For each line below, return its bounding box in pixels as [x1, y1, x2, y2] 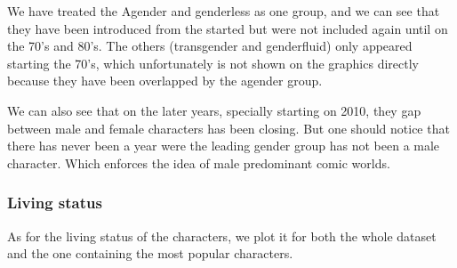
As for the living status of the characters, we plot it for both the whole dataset [7, 226, 437, 245]
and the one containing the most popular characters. [7, 244, 293, 263]
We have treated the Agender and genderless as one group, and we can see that [7, 2, 440, 20]
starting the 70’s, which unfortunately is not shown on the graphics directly [7, 53, 419, 72]
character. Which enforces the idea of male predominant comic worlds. [7, 153, 390, 172]
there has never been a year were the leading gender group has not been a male [7, 136, 440, 155]
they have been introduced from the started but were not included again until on [7, 19, 448, 37]
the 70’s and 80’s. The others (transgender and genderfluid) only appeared [7, 37, 413, 55]
